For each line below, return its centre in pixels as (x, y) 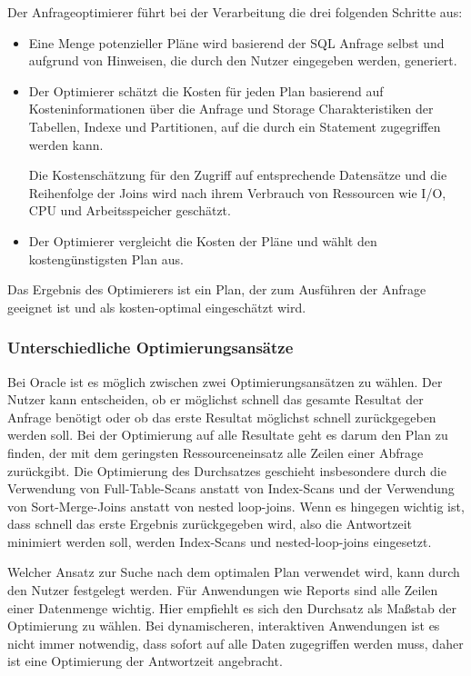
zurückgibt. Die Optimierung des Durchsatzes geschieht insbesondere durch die (227, 470)
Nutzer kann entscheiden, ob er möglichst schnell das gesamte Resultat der (215, 399)
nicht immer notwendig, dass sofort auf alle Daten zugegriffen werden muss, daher (235, 643)
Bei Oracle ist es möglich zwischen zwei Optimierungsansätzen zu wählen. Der (225, 381)
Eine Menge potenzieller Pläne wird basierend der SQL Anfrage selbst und (236, 42)
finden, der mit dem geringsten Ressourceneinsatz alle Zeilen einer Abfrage (215, 452)
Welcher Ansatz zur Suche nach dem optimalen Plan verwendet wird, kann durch (234, 572)
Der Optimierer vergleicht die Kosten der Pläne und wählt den (203, 240)
